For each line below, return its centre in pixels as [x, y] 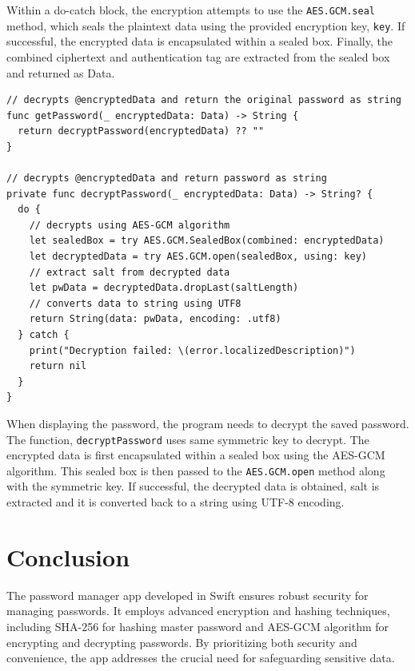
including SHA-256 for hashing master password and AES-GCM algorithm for [198, 626]
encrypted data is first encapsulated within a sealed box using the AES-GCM [196, 455]
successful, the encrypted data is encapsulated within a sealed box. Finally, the [200, 41]
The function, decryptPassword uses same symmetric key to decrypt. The [188, 439]
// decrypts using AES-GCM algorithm [130, 225]
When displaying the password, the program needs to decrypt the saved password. [208, 423]
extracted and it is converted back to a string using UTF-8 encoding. [176, 502]
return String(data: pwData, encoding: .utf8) [155, 319]
